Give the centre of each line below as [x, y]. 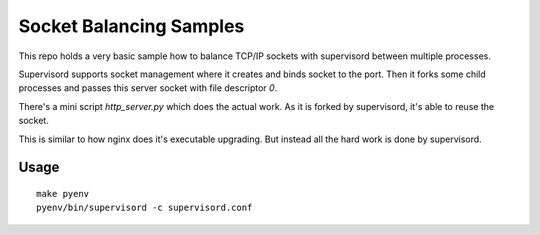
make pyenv [63, 193]
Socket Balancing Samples [131, 26]
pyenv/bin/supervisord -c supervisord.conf [144, 208]
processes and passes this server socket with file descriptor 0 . [148, 88]
